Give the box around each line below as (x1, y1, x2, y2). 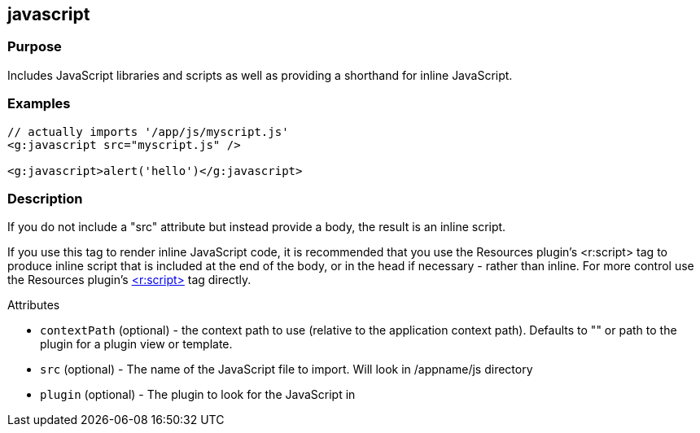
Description (7, 190, 83, 207)
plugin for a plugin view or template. (40, 337, 233, 352)
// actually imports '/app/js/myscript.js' (7, 125, 289, 138)
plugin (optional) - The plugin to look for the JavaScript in (40, 387, 356, 402)
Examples (7, 95, 71, 112)
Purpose (7, 38, 62, 55)
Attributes (7, 298, 60, 313)
